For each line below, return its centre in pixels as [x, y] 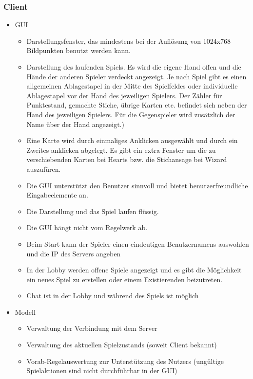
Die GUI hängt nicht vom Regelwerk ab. [87, 227]
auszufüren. [44, 169]
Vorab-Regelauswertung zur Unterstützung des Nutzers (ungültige [125, 361]
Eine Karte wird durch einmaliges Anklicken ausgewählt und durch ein [132, 140]
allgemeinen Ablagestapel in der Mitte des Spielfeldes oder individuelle [132, 86]
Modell [25, 312]
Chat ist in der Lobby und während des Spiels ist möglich [113, 296]
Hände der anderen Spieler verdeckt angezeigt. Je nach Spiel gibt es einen [136, 76]
